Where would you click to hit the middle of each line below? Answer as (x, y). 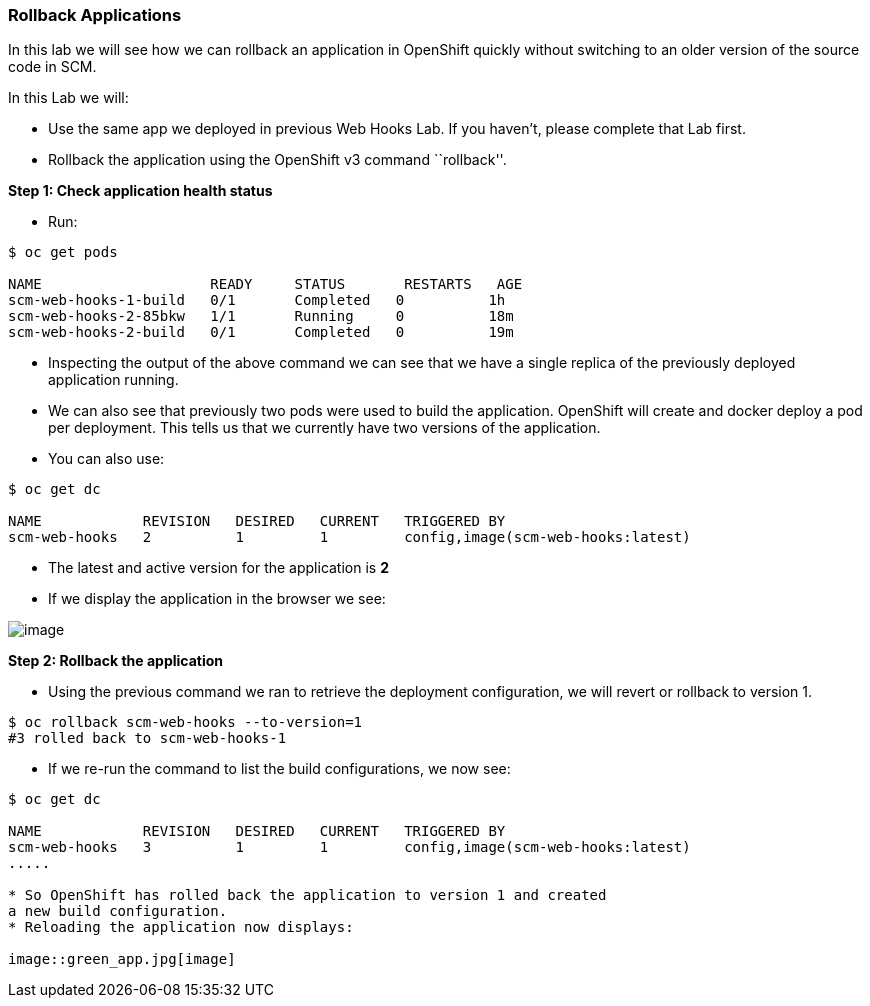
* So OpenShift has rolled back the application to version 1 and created (307, 895)
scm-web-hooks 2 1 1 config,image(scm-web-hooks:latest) (349, 537)
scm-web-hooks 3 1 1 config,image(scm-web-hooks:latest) (349, 847)
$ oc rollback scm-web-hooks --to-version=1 (185, 722)
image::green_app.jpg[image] (122, 959)
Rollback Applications (95, 15)
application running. (113, 380)
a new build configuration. (118, 911)
